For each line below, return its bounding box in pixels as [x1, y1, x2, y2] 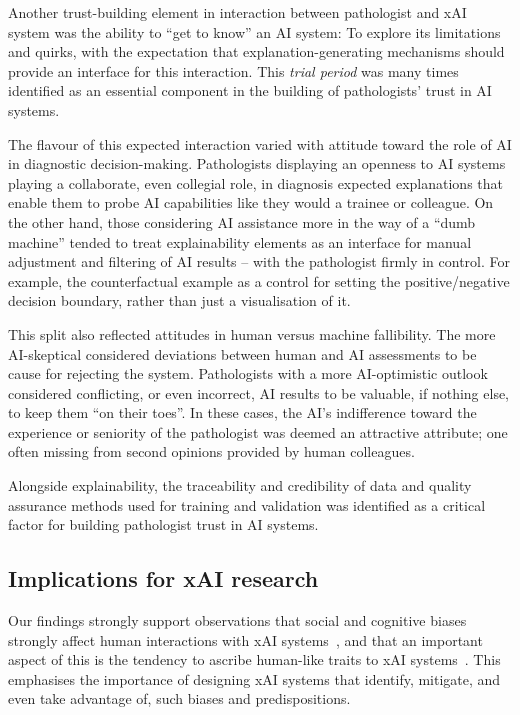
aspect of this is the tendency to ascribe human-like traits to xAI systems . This [8, 649, 501, 670]
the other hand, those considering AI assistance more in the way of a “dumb [8, 211, 476, 232]
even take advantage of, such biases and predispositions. [8, 688, 351, 709]
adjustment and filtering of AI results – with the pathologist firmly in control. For [8, 251, 511, 272]
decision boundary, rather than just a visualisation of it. [8, 290, 351, 311]
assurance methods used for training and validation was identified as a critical [8, 494, 486, 515]
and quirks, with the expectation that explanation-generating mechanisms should [8, 41, 505, 62]
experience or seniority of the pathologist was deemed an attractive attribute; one [8, 421, 508, 442]
